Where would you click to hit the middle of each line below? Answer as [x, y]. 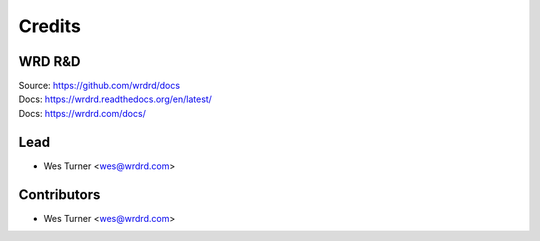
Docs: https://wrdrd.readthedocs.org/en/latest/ [115, 99]
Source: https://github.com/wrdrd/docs [99, 86]
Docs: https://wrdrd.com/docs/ [82, 113]
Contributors [59, 194]
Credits [50, 26]
